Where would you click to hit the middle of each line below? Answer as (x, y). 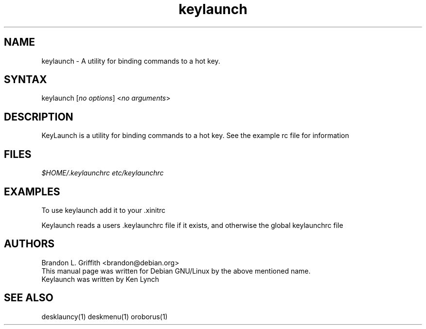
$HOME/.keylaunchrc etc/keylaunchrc (103, 173)
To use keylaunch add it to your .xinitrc (104, 210)
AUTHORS (29, 244)
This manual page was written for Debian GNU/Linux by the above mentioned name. (176, 271)
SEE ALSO (29, 298)
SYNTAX (26, 80)
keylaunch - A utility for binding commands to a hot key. (131, 61)
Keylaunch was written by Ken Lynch (100, 279)
